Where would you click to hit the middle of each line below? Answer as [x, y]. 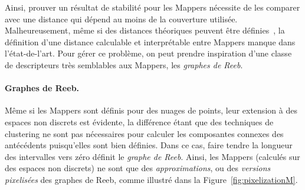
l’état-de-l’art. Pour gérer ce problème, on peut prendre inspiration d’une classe [148, 53]
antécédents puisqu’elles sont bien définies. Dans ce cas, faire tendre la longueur [149, 145]
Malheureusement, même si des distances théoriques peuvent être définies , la [145, 30]
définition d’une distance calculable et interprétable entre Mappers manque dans [150, 41]
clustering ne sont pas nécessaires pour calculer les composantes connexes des [144, 133]
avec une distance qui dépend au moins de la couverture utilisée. [121, 19]
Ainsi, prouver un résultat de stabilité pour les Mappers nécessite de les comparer [152, 7]
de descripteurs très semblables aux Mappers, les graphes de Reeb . [124, 64]
